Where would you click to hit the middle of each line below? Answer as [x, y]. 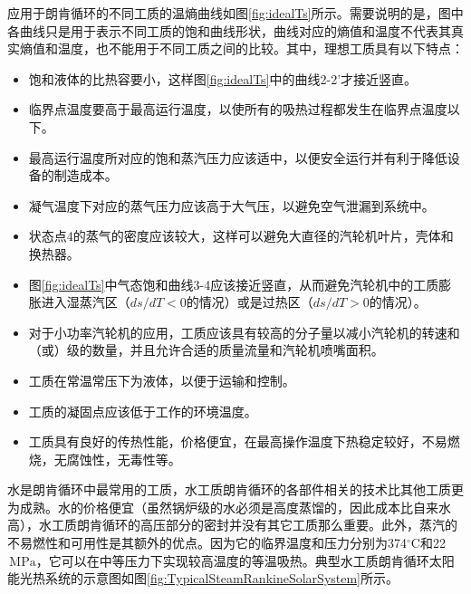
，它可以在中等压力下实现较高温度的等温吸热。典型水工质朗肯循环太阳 [245, 560]
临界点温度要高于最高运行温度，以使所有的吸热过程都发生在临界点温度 [238, 109]
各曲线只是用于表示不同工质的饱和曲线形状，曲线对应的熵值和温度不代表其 [229, 30]
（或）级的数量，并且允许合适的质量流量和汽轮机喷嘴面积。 [206, 350]
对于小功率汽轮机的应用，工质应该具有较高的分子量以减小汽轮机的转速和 [244, 332]
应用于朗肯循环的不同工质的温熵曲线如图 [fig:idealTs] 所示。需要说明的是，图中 [235, 13]
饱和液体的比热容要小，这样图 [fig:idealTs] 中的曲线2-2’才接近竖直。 [223, 78]
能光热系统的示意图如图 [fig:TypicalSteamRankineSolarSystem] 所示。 [203, 578]
